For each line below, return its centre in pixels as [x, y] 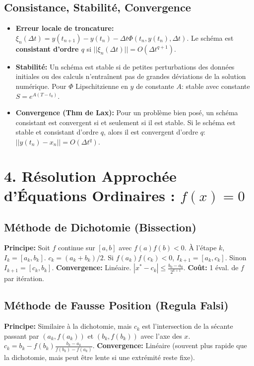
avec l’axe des [161, 335]
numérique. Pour [41, 86]
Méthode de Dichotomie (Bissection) [100, 227]
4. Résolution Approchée [90, 176]
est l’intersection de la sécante [188, 326]
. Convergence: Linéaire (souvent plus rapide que [170, 345]
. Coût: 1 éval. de [211, 267]
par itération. [24, 278]
